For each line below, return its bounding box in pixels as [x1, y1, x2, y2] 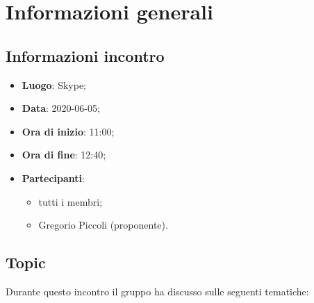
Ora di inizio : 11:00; [22, 124, 115, 138]
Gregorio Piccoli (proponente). [38, 218, 168, 232]
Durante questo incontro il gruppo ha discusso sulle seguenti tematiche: [6, 284, 309, 298]
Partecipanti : [22, 170, 85, 185]
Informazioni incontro [6, 44, 165, 66]
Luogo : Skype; [22, 77, 86, 92]
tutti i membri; [38, 194, 103, 208]
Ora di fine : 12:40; [22, 147, 106, 162]
